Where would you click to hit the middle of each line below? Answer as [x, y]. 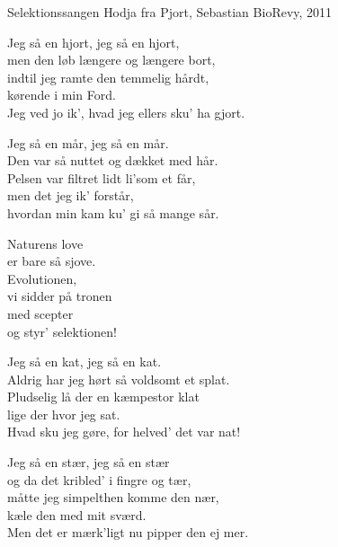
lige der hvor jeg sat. [64, 414]
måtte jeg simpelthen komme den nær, [113, 497]
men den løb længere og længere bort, [111, 60]
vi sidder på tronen [60, 296]
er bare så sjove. [52, 261]
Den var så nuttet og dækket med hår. [113, 160]
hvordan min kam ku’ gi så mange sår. [113, 212]
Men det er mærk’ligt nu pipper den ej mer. [128, 532]
